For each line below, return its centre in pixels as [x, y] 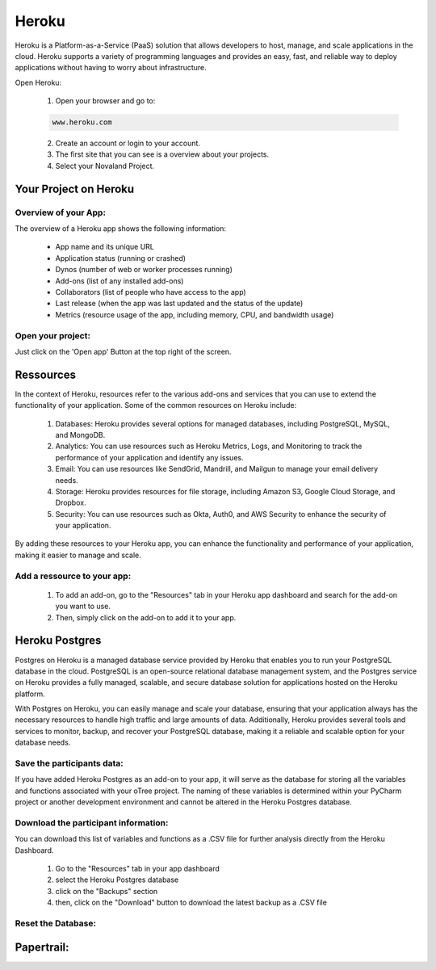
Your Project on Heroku [75, 189]
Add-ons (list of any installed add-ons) [119, 281]
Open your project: [52, 335]
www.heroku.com [82, 122]
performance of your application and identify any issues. [149, 457]
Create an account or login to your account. [128, 143]
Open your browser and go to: [105, 101]
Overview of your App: [61, 212]
